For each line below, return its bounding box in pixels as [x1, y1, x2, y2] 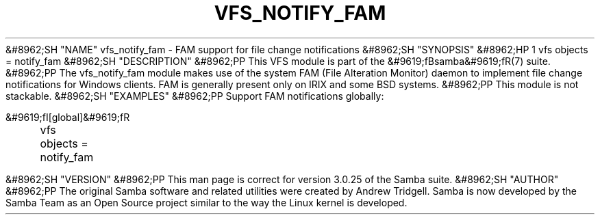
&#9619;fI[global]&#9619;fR [5, 111, 130, 123]
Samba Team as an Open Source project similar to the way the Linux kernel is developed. [5, 196, 408, 208]
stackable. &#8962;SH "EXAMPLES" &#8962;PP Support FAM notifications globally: [5, 90, 384, 102]
